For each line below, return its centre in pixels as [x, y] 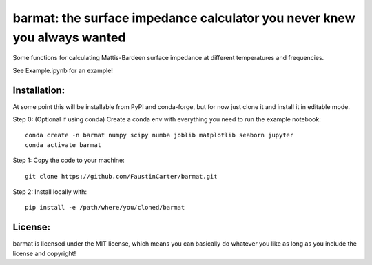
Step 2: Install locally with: [50, 192]
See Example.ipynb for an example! [63, 70]
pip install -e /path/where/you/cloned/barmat [105, 208]
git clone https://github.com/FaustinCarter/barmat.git [121, 176]
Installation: [39, 90]
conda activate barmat [63, 145]
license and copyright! [44, 253]
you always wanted [69, 37]
